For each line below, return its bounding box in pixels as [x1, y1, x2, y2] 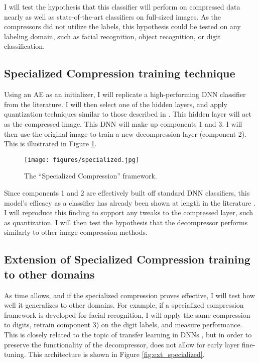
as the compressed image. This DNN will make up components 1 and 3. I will [4, 118, 242, 129]
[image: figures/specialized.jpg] [24, 156, 140, 163]
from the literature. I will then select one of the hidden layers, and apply [4, 99, 227, 109]
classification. [4, 41, 45, 51]
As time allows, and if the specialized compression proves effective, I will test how [4, 290, 255, 300]
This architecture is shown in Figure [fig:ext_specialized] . [28, 349, 205, 359]
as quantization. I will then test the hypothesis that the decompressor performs [4, 217, 248, 227]
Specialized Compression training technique [4, 65, 235, 81]
